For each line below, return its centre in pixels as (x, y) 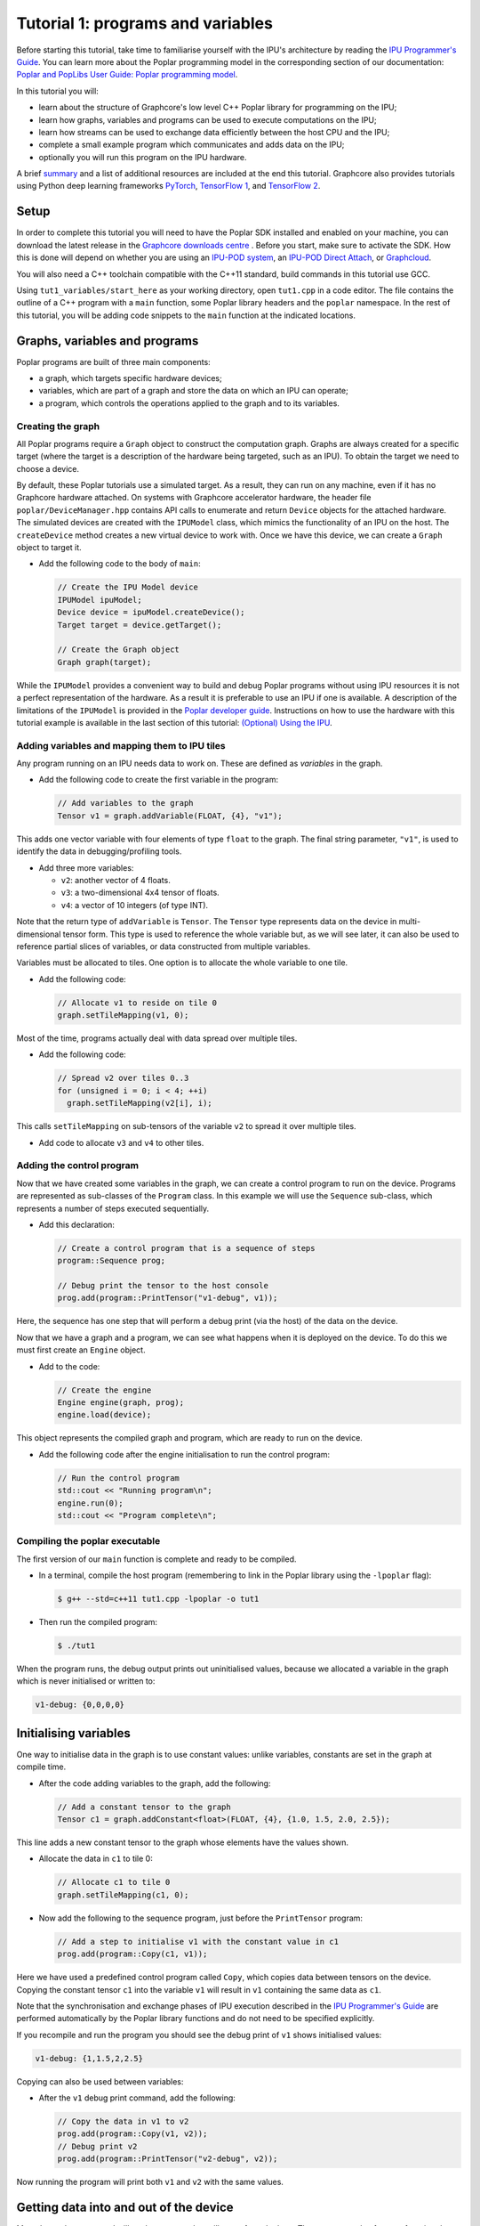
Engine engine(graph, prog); (121, 1402)
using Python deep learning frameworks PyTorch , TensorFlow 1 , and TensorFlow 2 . (168, 186)
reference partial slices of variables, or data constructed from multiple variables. (164, 946)
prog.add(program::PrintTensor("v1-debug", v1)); (168, 1298)
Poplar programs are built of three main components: (113, 362)
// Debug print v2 (97, 2146)
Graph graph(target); (104, 662)
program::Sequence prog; (112, 1261)
